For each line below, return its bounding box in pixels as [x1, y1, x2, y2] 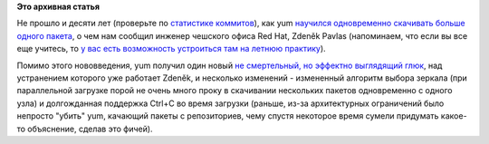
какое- [440, 110, 467, 121]
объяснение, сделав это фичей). [27, 123, 153, 134]
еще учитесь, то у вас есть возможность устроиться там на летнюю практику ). [16, 43, 326, 54]
